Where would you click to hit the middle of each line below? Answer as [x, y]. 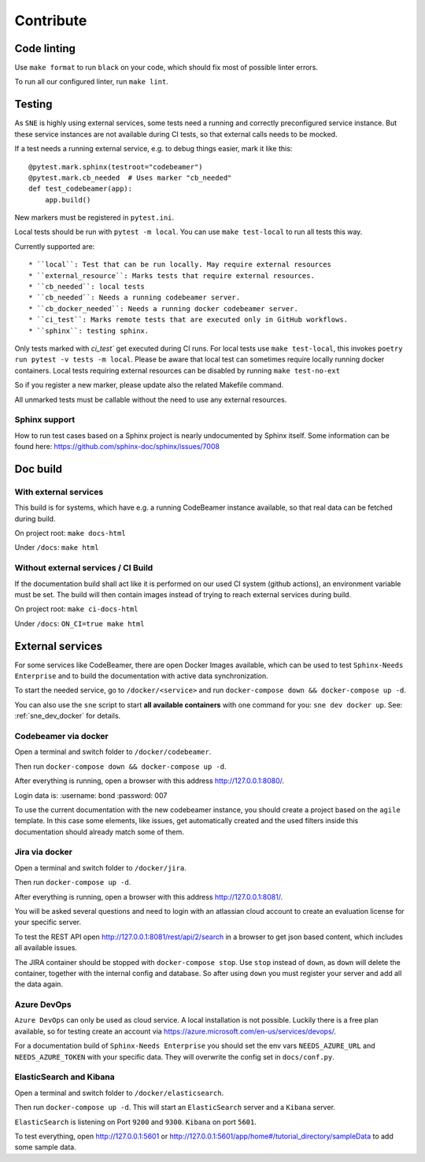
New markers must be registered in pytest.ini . [94, 217]
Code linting [45, 48]
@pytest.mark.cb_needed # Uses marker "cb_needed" [130, 178]
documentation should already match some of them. [99, 832]
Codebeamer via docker [62, 736]
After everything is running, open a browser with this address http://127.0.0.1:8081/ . [149, 897]
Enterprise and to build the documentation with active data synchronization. [141, 676]
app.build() [68, 200]
